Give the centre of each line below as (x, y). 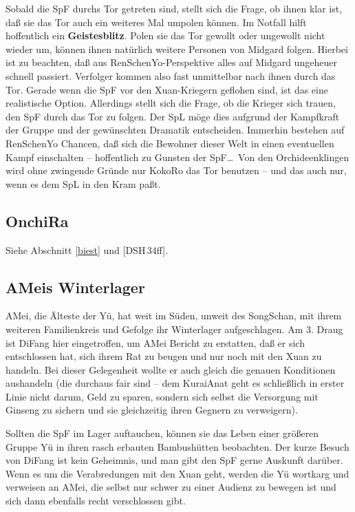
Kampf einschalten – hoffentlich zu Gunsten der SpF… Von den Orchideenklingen (177, 157)
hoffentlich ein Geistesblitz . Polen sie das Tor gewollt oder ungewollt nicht (165, 35)
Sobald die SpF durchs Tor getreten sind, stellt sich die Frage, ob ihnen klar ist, (174, 8)
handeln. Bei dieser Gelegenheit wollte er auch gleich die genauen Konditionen (171, 369)
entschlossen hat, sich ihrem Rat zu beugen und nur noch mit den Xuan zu (164, 356)
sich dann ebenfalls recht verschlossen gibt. (96, 501)
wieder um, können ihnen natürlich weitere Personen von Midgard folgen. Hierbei (177, 49)
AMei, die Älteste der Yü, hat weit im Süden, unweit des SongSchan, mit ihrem (174, 316)
